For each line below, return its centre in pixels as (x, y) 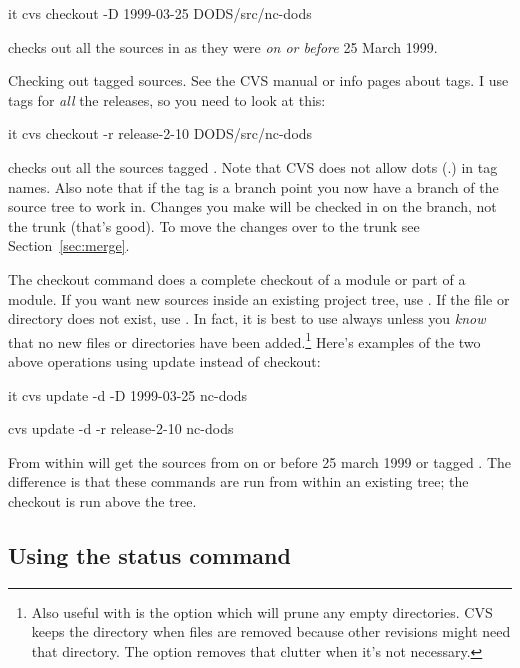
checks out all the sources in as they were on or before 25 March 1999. (223, 46)
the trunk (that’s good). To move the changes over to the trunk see (214, 225)
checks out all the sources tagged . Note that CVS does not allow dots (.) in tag (253, 166)
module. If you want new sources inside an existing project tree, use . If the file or (259, 298)
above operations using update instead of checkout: (164, 360)
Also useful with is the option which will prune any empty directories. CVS (262, 611)
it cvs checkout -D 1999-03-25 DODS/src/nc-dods (160, 13)
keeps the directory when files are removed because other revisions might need (271, 631)
